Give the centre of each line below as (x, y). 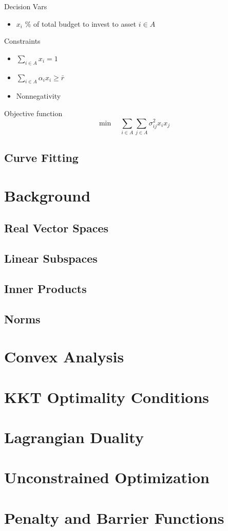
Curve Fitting (41, 158)
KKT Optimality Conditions (107, 397)
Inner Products (45, 288)
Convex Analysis (64, 356)
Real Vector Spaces (56, 228)
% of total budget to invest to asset (81, 23)
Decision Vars (26, 6)
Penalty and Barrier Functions (114, 517)
